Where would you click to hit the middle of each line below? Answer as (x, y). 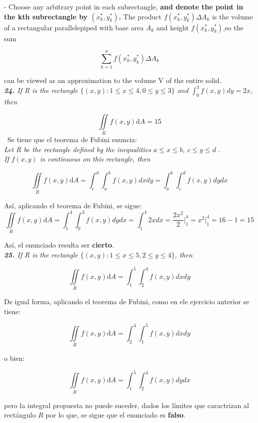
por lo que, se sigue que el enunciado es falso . (116, 415)
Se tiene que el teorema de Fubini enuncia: (72, 139)
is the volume (232, 16)
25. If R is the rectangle (41, 254)
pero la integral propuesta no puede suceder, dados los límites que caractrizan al (127, 405)
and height (172, 27)
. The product (140, 16)
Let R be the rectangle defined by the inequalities (78, 149)
